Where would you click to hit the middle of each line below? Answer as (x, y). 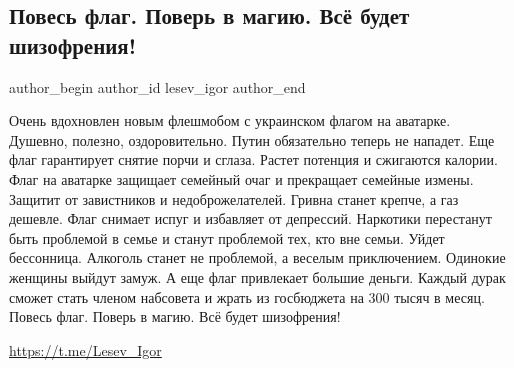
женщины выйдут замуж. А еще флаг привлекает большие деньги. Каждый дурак (257, 276)
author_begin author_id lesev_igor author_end (157, 86)
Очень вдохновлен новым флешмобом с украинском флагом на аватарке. (230, 120)
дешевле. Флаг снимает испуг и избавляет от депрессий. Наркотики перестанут (250, 218)
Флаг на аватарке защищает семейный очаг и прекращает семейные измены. (241, 178)
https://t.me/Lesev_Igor (85, 349)
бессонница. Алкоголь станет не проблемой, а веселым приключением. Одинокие (257, 257)
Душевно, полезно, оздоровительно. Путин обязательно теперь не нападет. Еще (252, 139)
